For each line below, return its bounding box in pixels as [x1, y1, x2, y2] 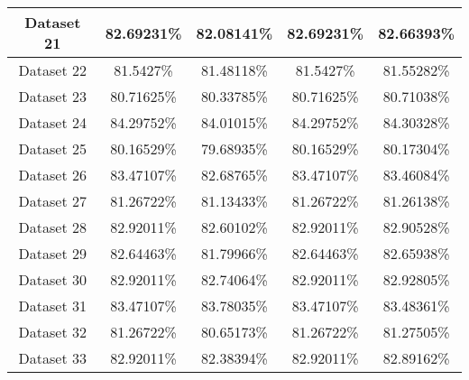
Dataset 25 [18, 138, 87, 159]
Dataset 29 [18, 243, 87, 264]
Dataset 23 [18, 86, 87, 107]
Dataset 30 [18, 269, 87, 290]
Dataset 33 [18, 348, 87, 368]
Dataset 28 [18, 217, 87, 237]
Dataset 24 [18, 112, 87, 133]
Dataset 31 [18, 295, 87, 316]
